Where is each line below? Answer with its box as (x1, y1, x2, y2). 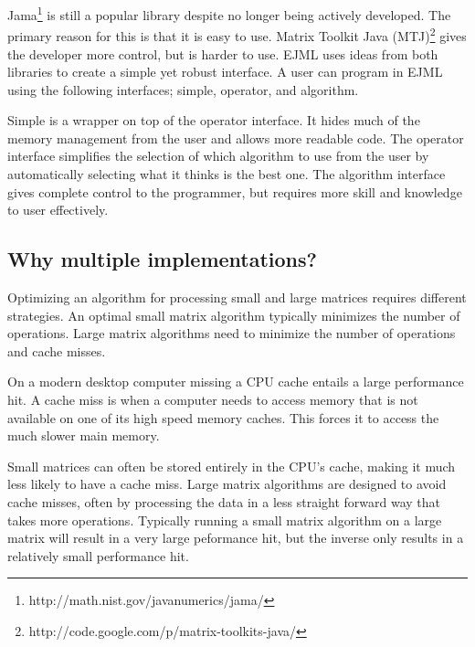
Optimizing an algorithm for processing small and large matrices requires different (7, 288, 467, 307)
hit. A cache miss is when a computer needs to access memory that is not (7, 390, 418, 409)
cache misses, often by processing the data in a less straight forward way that (7, 492, 440, 511)
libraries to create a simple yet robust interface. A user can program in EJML (7, 62, 443, 81)
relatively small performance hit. (7, 546, 189, 565)
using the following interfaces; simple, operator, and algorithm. (7, 80, 359, 99)
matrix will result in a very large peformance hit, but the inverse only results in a (7, 528, 464, 547)
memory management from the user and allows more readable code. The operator (7, 128, 464, 147)
